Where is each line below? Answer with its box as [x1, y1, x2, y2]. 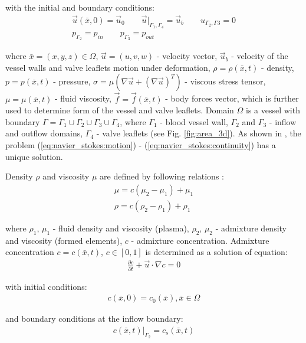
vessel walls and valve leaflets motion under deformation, [5, 61, 210, 73]
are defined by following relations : [100, 170, 224, 182]
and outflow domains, [5, 127, 83, 139]
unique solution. [5, 150, 63, 162]
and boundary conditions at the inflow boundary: [5, 312, 183, 325]
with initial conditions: [5, 280, 87, 292]
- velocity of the [231, 50, 288, 62]
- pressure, [53, 75, 91, 87]
